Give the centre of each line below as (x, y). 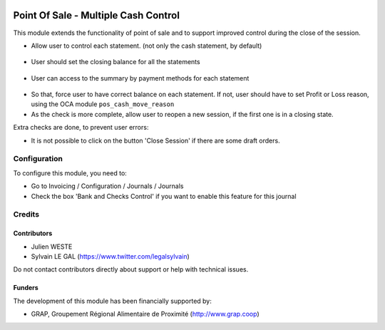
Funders (26, 288)
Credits (26, 215)
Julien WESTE (52, 247)
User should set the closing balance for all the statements (115, 62)
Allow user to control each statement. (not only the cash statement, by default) (147, 46)
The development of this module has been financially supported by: (112, 301)
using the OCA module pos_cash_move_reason (103, 104)
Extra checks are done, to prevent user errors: (81, 128)
